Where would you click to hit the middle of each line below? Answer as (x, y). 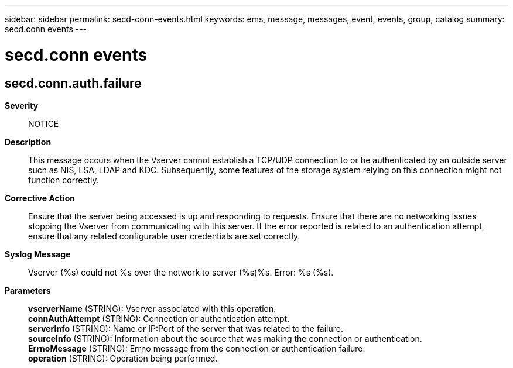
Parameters (28, 290)
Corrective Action (40, 198)
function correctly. (64, 180)
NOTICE (44, 123)
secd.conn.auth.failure (73, 83)
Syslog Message (38, 254)
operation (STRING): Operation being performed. (123, 358)
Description (28, 142)
